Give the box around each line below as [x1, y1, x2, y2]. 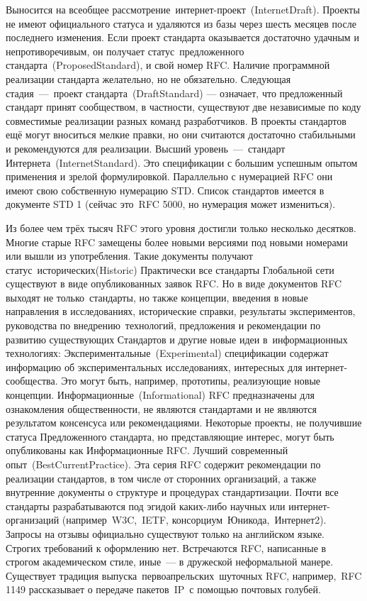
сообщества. [6, 373, 58, 388]
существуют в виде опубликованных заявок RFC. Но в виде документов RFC [6, 276, 342, 291]
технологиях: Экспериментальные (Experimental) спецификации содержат [6, 346, 329, 360]
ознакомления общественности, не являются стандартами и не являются [6, 401, 317, 416]
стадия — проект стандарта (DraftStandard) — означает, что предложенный [6, 85, 343, 100]
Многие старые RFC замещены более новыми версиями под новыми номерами [6, 234, 348, 249]
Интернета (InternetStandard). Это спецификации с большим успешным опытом [6, 155, 358, 170]
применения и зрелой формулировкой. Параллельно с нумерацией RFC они [6, 169, 333, 184]
